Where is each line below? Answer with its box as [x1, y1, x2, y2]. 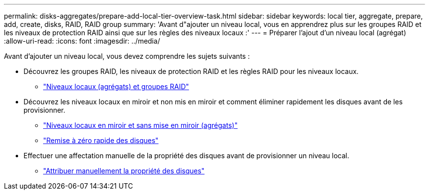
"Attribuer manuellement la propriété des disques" [43, 167, 205, 175]
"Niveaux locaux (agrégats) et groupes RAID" [43, 82, 189, 91]
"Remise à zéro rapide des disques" [43, 136, 159, 145]
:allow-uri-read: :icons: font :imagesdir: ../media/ [4, 37, 160, 45]
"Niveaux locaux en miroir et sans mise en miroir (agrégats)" [43, 121, 238, 129]
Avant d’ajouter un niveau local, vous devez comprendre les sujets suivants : [4, 52, 250, 60]
